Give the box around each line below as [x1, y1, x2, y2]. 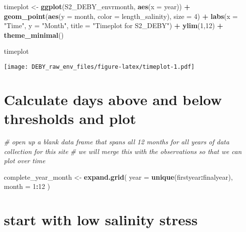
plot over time [4, 155, 46, 166]
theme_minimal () [4, 30, 64, 40]
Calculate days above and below [4, 89, 222, 109]
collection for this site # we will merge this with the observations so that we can [4, 146, 242, 156]
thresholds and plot [4, 108, 137, 128]
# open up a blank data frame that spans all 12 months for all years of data [4, 136, 230, 146]
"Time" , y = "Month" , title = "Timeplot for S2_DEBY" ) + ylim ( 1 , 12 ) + [4, 20, 223, 31]
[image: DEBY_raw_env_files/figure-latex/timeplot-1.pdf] [4, 63, 195, 70]
